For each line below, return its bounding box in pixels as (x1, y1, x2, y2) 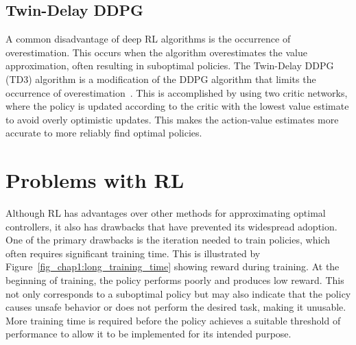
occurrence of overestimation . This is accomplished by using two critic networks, (5, 85, 348, 99)
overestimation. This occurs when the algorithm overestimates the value (5, 45, 307, 59)
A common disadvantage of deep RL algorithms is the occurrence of (5, 32, 291, 46)
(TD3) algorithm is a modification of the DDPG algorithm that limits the (5, 71, 316, 86)
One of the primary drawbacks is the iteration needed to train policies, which (5, 233, 330, 247)
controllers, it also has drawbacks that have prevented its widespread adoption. (5, 219, 337, 233)
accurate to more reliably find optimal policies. (5, 126, 202, 140)
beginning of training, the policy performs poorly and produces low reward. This (5, 273, 344, 287)
